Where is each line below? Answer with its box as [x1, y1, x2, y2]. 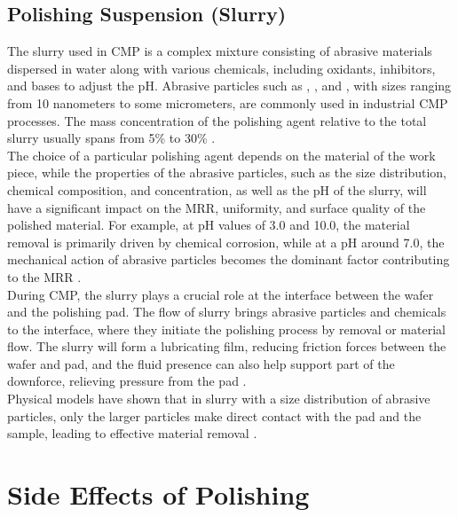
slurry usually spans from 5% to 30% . [7, 129, 216, 147]
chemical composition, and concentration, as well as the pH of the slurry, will [7, 180, 427, 199]
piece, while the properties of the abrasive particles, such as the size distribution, [7, 163, 446, 182]
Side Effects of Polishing [7, 476, 310, 513]
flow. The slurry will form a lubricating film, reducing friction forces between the [7, 337, 446, 356]
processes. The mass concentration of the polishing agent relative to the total [7, 111, 427, 129]
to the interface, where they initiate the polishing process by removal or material [7, 319, 446, 338]
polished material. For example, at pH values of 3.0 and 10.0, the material [7, 215, 410, 234]
